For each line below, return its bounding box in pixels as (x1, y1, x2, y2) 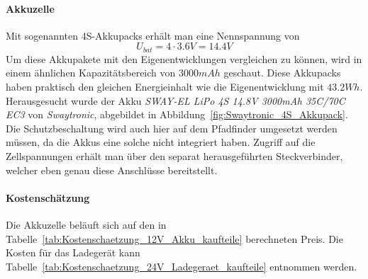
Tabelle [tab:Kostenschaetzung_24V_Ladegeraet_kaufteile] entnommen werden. (6, 258, 357, 273)
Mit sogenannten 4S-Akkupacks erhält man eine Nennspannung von (6, 28, 300, 42)
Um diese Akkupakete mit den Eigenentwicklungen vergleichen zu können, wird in (6, 51, 362, 66)
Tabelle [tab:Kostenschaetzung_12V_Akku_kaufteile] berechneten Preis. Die (6, 231, 343, 246)
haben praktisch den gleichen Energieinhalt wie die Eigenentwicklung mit (6, 79, 324, 94)
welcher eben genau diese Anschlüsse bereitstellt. (6, 162, 218, 177)
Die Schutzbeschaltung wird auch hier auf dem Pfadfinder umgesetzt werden (6, 120, 338, 135)
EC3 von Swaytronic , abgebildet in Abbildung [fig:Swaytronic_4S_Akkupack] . (6, 107, 348, 122)
